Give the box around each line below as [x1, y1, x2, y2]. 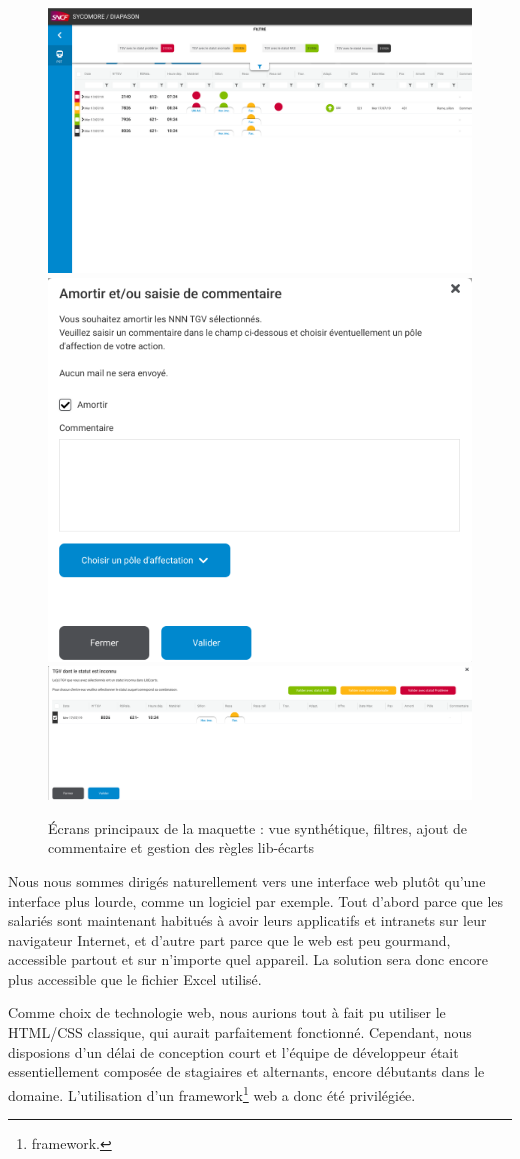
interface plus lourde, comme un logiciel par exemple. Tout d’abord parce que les [8, 890, 504, 911]
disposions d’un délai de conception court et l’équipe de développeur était [8, 1041, 459, 1062]
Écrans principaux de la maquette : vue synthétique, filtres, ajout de [48, 817, 468, 838]
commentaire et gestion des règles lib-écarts [48, 837, 314, 858]
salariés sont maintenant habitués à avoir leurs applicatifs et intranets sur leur [8, 910, 487, 931]
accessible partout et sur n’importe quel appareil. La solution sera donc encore [8, 949, 488, 970]
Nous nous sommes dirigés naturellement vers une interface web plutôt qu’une [8, 870, 486, 891]
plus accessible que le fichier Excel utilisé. [8, 968, 262, 989]
